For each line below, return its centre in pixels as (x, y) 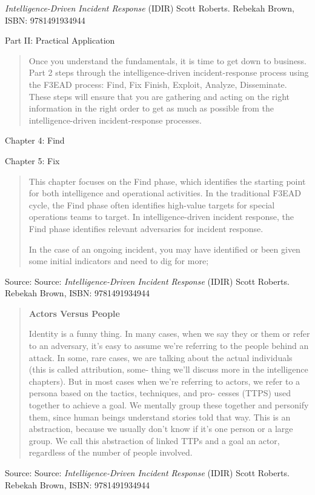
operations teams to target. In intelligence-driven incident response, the (161, 217)
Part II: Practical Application (60, 40)
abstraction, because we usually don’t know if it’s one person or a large (161, 429)
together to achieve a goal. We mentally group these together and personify (169, 405)
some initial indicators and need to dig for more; (119, 261)
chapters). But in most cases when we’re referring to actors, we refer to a (164, 381)
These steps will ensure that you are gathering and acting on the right (159, 96)
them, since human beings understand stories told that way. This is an (160, 417)
